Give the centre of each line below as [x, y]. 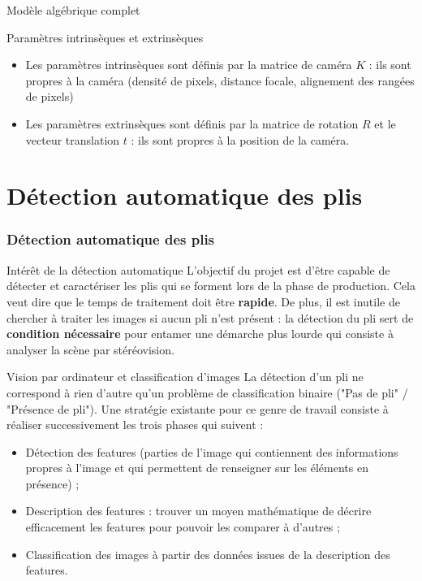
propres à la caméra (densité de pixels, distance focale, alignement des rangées [220, 80]
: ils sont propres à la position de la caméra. [240, 139]
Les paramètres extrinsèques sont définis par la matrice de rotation [192, 123]
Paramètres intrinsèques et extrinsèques [105, 37]
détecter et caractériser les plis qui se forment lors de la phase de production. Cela [211, 286]
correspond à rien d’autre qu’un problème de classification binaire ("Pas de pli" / [207, 392]
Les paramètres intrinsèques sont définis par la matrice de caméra [189, 65]
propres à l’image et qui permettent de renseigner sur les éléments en [197, 468]
